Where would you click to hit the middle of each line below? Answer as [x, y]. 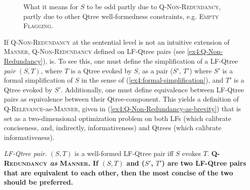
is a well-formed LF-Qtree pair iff [124, 153]
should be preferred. [39, 182]
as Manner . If [74, 163]
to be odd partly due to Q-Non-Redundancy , [154, 6]
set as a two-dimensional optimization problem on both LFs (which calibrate [118, 118]
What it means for [51, 6]
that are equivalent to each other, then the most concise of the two [118, 172]
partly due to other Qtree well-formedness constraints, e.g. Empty [121, 16]
